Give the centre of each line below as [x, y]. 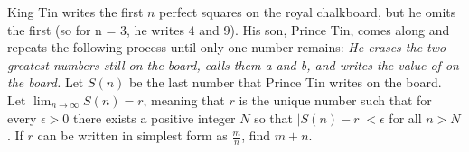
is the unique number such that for [335, 99]
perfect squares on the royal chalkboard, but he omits [308, 12]
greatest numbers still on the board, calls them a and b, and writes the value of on [233, 64]
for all [405, 117]
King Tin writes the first [75, 12]
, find [256, 135]
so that [273, 117]
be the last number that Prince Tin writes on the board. [286, 82]
